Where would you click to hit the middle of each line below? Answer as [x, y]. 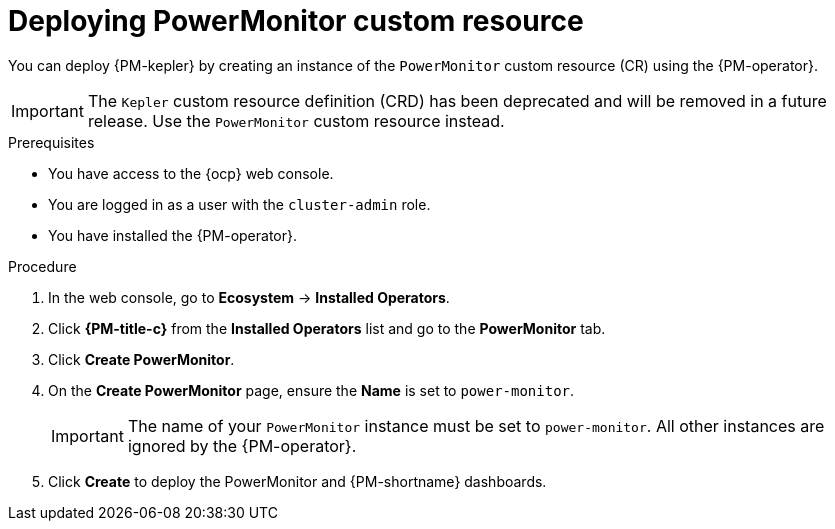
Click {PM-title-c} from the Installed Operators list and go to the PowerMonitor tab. [327, 328]
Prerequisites [51, 142]
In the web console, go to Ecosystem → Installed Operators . [249, 297]
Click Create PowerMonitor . [141, 359]
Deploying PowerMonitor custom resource [296, 21]
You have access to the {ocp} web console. [191, 173]
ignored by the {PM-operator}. [242, 445]
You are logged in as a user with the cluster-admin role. [239, 204]
